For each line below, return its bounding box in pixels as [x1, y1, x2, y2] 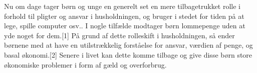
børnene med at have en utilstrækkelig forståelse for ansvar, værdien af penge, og [4, 40, 253, 50]
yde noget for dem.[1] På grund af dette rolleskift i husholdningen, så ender [4, 30, 235, 40]
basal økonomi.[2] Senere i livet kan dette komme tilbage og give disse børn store [4, 49, 252, 60]
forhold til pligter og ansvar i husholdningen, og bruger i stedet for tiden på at [4, 10, 244, 21]
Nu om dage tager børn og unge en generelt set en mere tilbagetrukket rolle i [4, 1, 240, 11]
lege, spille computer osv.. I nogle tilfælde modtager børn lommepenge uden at [4, 20, 245, 31]
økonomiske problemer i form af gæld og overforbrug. [4, 59, 167, 70]
